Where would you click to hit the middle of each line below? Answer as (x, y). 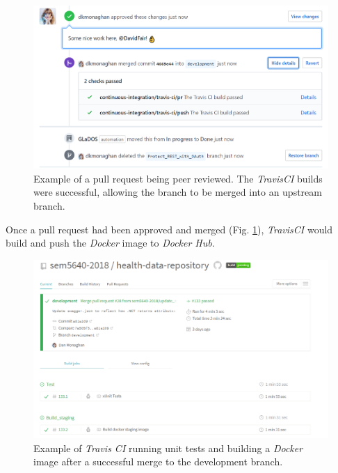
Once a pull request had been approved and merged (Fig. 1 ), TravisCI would (169, 229)
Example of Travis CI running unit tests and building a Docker (168, 448)
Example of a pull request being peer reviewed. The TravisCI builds (178, 178)
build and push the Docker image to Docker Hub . (110, 243)
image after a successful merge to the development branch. (158, 462)
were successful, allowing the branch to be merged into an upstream (178, 192)
